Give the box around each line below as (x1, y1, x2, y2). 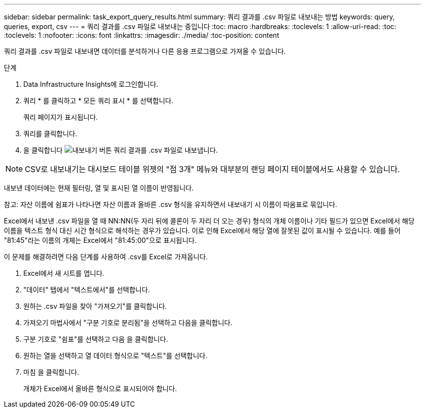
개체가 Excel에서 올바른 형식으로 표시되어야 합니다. (23, 384, 177, 393)
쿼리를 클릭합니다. (23, 129, 78, 138)
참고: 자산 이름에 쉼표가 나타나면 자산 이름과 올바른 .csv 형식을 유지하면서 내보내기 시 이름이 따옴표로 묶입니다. (4, 200, 337, 208)
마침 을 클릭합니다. (23, 368, 79, 376)
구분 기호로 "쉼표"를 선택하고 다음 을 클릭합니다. (23, 335, 168, 343)
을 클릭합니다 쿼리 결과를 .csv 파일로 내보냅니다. (23, 146, 218, 154)
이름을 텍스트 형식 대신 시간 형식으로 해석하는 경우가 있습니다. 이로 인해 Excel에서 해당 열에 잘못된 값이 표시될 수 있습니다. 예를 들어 (4, 226, 401, 235)
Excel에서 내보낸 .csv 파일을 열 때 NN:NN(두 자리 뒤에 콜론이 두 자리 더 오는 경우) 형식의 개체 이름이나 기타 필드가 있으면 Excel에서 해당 (4, 217, 415, 225)
